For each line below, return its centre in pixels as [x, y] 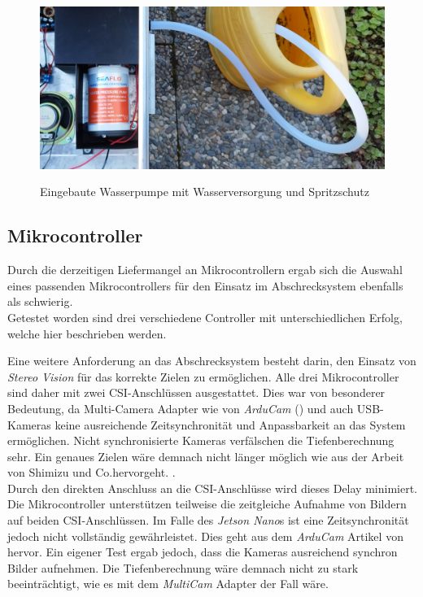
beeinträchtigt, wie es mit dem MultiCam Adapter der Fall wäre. [168, 584]
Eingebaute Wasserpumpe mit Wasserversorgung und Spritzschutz [205, 192]
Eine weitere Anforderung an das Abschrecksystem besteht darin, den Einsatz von [212, 361]
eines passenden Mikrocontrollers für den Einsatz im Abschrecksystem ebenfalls [205, 285]
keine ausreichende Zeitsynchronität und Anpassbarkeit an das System [230, 424]
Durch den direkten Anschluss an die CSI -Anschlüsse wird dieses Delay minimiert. [212, 488]
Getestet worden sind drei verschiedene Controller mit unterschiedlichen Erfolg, [205, 317]
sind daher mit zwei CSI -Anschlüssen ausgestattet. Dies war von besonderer [196, 392]
